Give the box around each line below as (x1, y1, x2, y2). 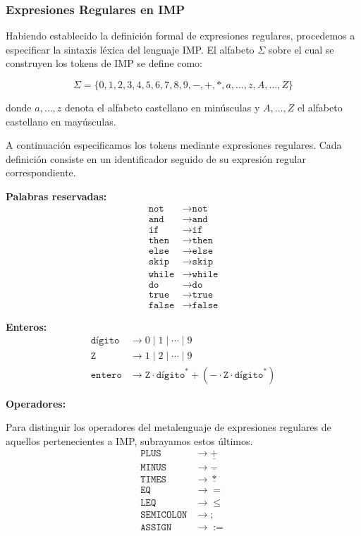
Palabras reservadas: (6, 188, 107, 203)
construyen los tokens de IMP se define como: (6, 56, 202, 71)
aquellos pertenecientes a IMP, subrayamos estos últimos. (6, 433, 253, 448)
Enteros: (6, 319, 47, 334)
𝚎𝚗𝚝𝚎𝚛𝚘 (90, 370, 122, 380)
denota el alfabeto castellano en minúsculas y (65, 100, 260, 114)
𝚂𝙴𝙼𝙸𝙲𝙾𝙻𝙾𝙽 (140, 509, 188, 520)
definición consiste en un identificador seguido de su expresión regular (6, 151, 307, 166)
